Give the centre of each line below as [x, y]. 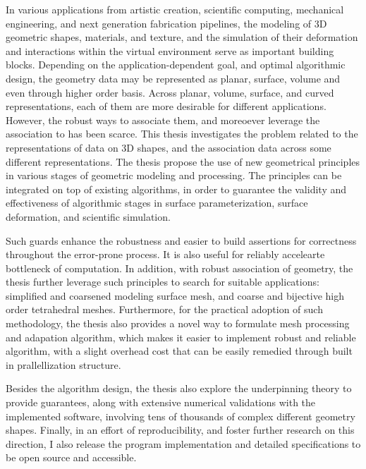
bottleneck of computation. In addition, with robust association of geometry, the [179, 268]
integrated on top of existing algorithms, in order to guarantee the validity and [176, 189]
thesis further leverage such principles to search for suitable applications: [163, 282]
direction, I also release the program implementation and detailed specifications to [183, 443]
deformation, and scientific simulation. [88, 216]
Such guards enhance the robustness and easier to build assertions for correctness [181, 240]
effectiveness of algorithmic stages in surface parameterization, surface [157, 203]
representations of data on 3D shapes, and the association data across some [169, 147]
